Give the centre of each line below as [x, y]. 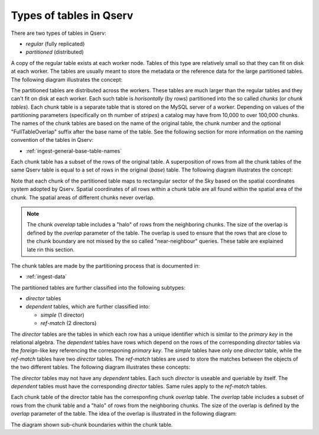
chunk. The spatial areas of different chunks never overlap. [83, 197]
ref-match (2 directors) [69, 323]
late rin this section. [51, 249]
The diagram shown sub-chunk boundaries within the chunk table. [92, 424]
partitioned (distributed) [55, 52]
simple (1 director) [63, 315]
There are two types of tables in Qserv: [58, 33]
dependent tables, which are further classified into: [88, 307]
